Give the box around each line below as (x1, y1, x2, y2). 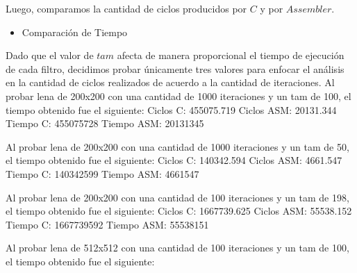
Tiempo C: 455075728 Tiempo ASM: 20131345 (6, 116, 204, 131)
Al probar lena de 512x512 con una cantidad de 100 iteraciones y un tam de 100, (6, 240, 349, 255)
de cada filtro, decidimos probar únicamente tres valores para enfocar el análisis (6, 61, 344, 76)
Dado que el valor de (6, 48, 94, 63)
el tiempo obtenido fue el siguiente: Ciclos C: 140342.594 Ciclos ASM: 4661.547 (6, 153, 342, 167)
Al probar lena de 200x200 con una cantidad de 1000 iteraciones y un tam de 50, (6, 139, 349, 154)
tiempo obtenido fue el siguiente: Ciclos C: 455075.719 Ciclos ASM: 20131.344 (6, 102, 337, 117)
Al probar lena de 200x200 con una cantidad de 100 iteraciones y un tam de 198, (6, 190, 349, 204)
